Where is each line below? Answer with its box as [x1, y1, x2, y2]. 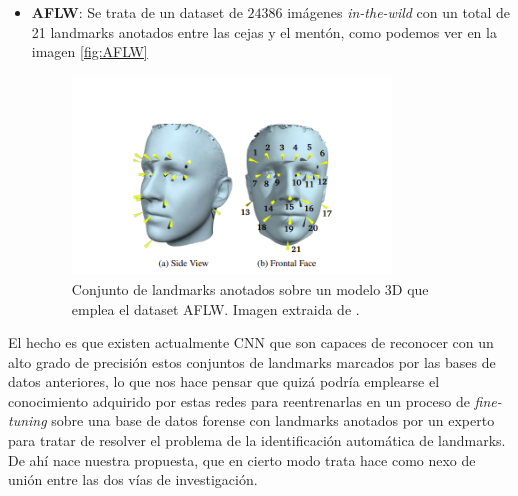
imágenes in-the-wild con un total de [287, 2, 510, 22]
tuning [8, 410, 47, 431]
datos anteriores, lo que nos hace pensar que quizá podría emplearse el [8, 371, 440, 392]
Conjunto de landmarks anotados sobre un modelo [71, 278, 381, 299]
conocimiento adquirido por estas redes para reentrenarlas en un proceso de [8, 390, 470, 411]
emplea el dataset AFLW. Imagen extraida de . [71, 298, 360, 319]
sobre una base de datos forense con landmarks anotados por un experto [51, 410, 495, 431]
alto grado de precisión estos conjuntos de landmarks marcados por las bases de [8, 351, 496, 372]
